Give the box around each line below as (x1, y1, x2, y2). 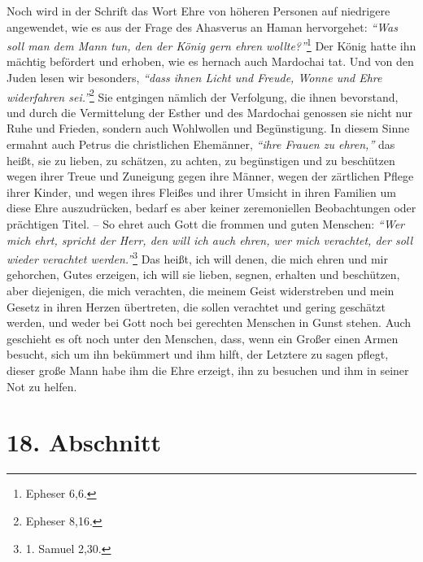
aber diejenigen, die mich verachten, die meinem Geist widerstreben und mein (7, 282, 395, 299)
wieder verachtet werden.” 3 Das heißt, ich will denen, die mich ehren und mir (7, 248, 388, 267)
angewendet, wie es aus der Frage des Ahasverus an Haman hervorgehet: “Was (7, 18, 398, 35)
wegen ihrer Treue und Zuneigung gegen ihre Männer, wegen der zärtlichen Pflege (7, 168, 414, 185)
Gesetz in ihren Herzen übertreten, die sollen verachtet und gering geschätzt (7, 298, 386, 315)
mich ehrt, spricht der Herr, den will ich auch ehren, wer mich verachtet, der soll (7, 231, 413, 248)
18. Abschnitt (7, 425, 161, 459)
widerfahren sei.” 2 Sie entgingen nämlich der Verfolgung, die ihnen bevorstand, (7, 85, 399, 105)
